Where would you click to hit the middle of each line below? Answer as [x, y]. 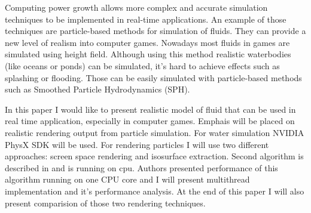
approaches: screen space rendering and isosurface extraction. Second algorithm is [154, 156]
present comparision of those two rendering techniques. [105, 203]
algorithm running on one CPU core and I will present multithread [127, 179]
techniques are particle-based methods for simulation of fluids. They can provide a [155, 31]
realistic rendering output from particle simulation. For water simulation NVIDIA [155, 132]
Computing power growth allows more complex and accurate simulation [136, 7]
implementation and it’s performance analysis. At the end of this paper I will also [155, 191]
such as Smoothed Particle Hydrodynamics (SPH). [97, 89]
